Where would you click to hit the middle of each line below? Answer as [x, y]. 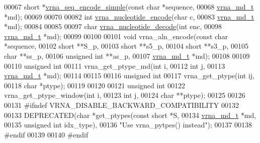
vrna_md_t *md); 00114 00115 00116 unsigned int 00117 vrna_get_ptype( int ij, [129, 76]
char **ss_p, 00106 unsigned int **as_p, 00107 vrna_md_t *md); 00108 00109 [127, 55]
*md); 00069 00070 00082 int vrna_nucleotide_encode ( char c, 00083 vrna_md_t [129, 16]
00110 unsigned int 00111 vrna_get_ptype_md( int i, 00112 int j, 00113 [115, 65]
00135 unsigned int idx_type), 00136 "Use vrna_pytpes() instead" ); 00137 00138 [128, 125]
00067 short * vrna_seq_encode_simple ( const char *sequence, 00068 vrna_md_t [129, 7]
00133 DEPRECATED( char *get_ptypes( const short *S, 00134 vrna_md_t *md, [130, 115]
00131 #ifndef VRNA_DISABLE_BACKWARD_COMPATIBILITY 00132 [121, 105]
